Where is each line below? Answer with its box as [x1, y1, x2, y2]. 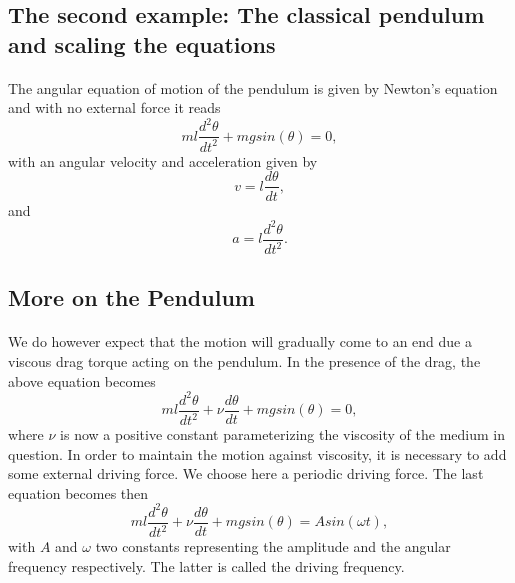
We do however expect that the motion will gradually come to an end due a [8, 331, 473, 352]
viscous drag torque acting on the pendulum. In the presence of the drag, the [8, 350, 481, 371]
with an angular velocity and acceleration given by [8, 150, 318, 171]
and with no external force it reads [8, 97, 221, 118]
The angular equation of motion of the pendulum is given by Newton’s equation [8, 77, 498, 98]
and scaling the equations [8, 28, 276, 59]
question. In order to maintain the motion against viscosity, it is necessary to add [8, 443, 507, 464]
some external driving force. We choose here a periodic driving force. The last [8, 463, 484, 484]
